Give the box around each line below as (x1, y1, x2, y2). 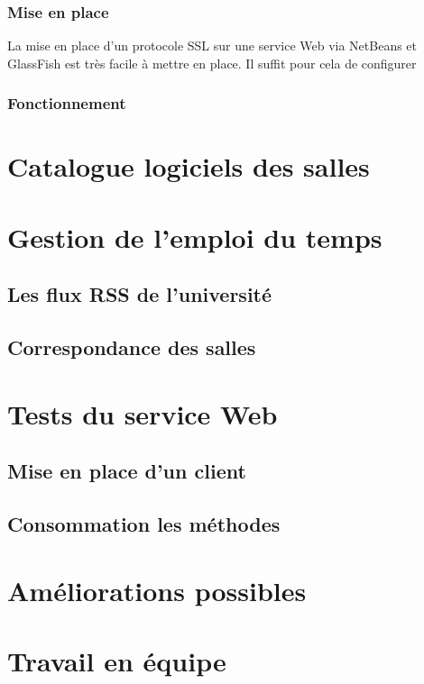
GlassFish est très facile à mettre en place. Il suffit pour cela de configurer (7, 53, 417, 72)
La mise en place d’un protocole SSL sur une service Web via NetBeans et (7, 36, 418, 55)
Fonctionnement (7, 92, 126, 114)
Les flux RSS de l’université (7, 280, 272, 308)
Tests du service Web (7, 395, 278, 432)
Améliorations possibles (7, 571, 307, 608)
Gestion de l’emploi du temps (7, 218, 383, 255)
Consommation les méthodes (7, 510, 281, 538)
